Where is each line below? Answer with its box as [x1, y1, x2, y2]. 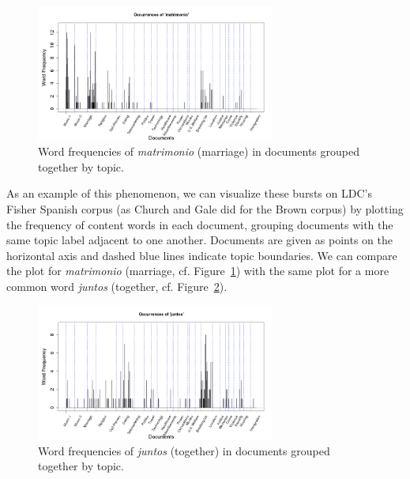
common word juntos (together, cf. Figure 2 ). [6, 277, 228, 294]
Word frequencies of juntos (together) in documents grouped [38, 442, 330, 458]
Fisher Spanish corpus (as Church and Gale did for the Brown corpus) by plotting [6, 200, 404, 217]
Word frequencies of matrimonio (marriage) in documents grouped [38, 143, 359, 160]
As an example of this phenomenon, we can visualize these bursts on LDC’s [6, 185, 372, 202]
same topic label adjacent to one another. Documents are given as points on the [6, 232, 393, 248]
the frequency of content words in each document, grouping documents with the [6, 216, 393, 232]
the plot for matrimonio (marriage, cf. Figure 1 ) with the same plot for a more [6, 262, 389, 279]
